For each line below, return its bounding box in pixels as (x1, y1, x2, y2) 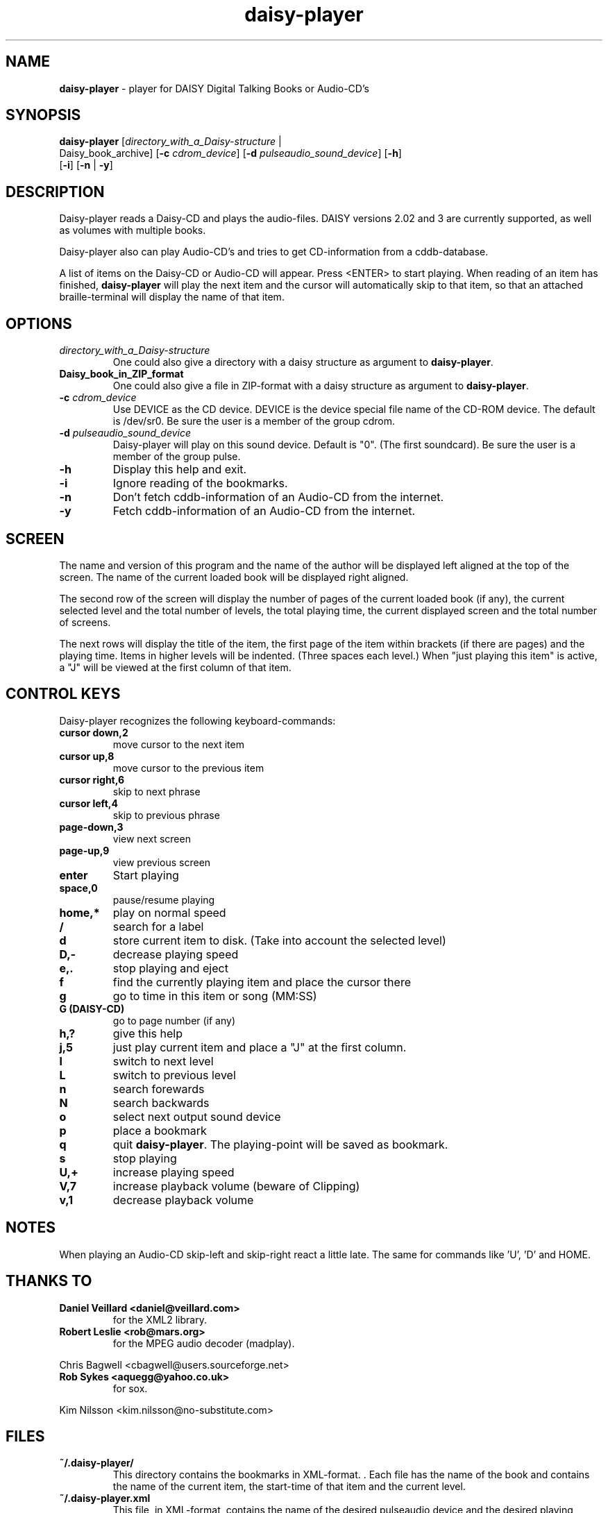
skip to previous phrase (112, 809, 220, 821)
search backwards (112, 1095, 210, 1110)
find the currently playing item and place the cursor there (112, 974, 411, 989)
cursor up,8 (59, 750, 115, 762)
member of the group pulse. (112, 450, 241, 463)
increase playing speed (112, 1165, 235, 1179)
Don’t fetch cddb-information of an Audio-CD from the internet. (112, 490, 444, 505)
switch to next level (112, 1054, 214, 1068)
